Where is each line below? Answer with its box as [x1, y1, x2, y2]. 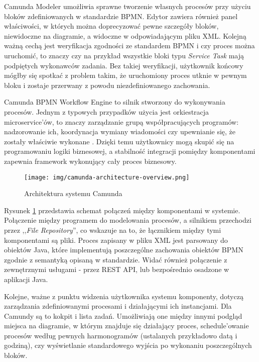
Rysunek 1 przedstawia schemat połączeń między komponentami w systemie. [4, 205, 240, 215]
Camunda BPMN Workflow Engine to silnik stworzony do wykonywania [4, 97, 225, 107]
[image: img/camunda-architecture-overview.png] [24, 173, 190, 181]
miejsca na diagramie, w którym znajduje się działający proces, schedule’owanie [4, 320, 249, 331]
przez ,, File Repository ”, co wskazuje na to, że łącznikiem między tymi [4, 224, 221, 235]
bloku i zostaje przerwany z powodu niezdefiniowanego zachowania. [4, 79, 210, 90]
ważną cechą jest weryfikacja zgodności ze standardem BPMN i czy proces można [4, 40, 255, 51]
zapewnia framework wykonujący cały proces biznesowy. [4, 155, 177, 166]
